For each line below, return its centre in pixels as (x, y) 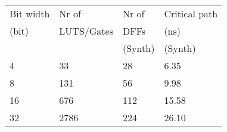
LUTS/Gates (86, 31)
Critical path (191, 13)
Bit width (30, 13)
